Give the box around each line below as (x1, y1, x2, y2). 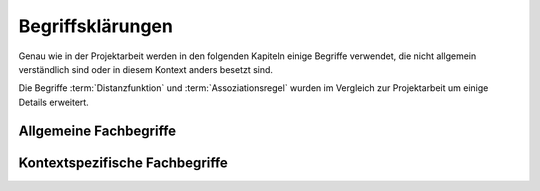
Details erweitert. (18, 96, 89, 108)
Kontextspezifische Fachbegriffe (18, 154, 229, 171)
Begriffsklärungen (18, 15, 174, 37)
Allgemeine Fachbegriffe (18, 122, 177, 139)
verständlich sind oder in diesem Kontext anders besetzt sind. (18, 63, 274, 75)
